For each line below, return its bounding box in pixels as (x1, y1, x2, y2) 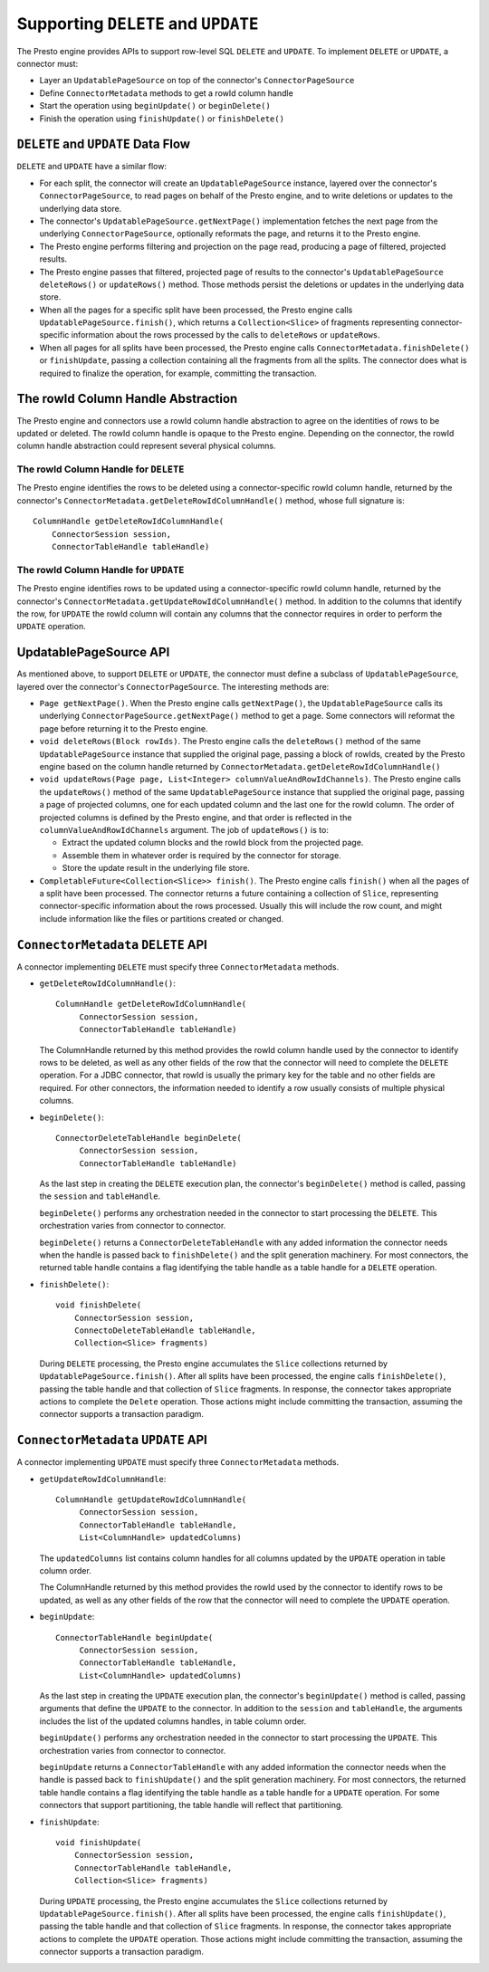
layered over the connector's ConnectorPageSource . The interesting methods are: (16, 681, 330, 692)
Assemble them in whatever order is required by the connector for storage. (62, 849, 341, 860)
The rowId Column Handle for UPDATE (16, 563, 185, 576)
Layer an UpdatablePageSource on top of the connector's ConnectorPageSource (39, 75, 355, 86)
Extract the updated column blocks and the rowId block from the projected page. (62, 838, 364, 848)
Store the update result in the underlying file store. (62, 863, 251, 874)
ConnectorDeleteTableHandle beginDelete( (55, 1133, 242, 1143)
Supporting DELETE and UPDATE (16, 14, 259, 34)
